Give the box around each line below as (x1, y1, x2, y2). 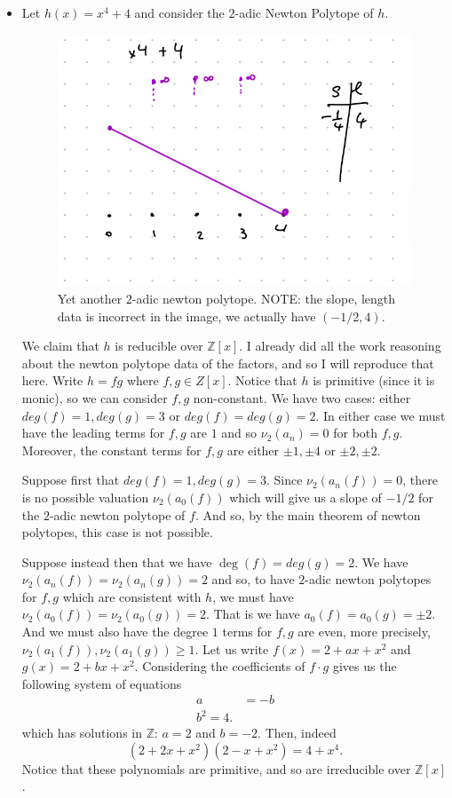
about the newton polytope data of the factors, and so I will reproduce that (21, 353, 434, 372)
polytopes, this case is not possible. (21, 523, 213, 541)
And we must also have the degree (21, 622, 209, 641)
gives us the (332, 657, 397, 676)
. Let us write (194, 639, 269, 658)
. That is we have (205, 604, 300, 623)
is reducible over (115, 336, 203, 355)
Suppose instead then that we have (21, 552, 212, 571)
